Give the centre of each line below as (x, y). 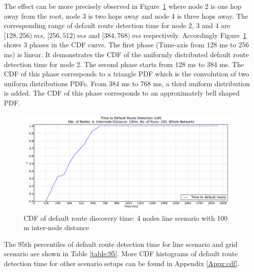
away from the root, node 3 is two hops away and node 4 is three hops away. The (126, 16)
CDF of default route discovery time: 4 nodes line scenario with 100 (126, 218)
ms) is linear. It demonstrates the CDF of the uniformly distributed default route (127, 54)
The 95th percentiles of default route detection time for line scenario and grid (121, 244)
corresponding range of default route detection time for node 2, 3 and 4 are (117, 25)
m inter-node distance (56, 227)
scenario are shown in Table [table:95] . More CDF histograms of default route (121, 254)
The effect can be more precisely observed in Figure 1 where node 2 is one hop (123, 6)
